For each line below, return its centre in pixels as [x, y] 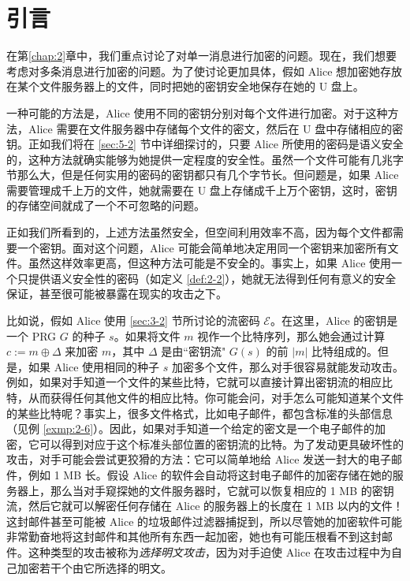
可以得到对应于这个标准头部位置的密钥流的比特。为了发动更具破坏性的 [221, 443]
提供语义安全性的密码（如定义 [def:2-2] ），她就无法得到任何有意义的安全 [212, 278]
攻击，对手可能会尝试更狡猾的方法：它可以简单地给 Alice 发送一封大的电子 [199, 459]
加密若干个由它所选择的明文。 [94, 567]
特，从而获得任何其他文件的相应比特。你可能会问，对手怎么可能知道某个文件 [205, 397]
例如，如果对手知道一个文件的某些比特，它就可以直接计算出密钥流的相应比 [199, 382]
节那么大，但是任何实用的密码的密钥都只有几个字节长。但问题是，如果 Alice [203, 175]
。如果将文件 [147, 335]
